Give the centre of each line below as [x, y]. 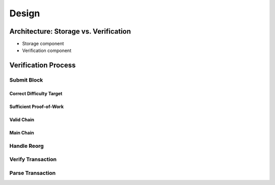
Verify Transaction [33, 160]
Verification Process [43, 65]
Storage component [43, 44]
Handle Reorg [27, 146]
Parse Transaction [33, 173]
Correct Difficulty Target [36, 94]
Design [25, 13]
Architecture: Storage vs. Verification [70, 31]
